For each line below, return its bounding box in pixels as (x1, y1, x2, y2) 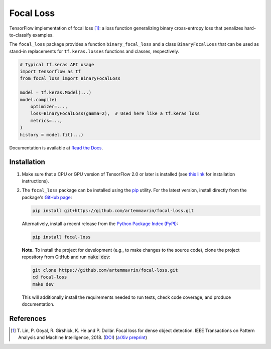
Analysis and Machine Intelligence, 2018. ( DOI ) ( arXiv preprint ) (18, 334, 148, 340)
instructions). (22, 178, 50, 184)
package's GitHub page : (22, 194, 72, 200)
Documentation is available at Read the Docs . (9, 144, 103, 150)
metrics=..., (30, 118, 63, 123)
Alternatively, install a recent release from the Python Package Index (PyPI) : (22, 221, 178, 227)
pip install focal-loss (32, 234, 91, 240)
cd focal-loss (32, 274, 67, 280)
